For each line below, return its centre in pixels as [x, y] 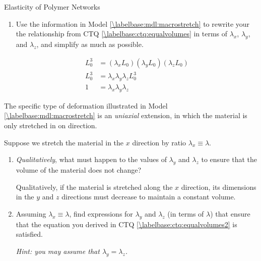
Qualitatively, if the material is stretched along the [94, 187]
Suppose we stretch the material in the [64, 142]
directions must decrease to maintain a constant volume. [149, 197]
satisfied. [29, 234]
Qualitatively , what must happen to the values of [91, 159]
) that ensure [230, 213]
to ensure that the [229, 159]
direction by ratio [159, 142]
